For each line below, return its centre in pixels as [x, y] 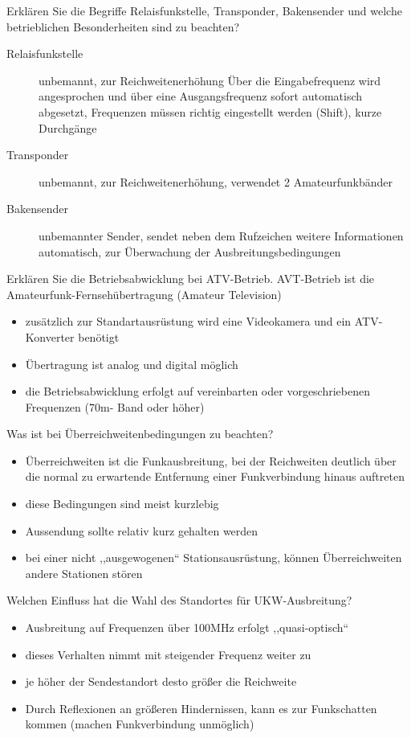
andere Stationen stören [84, 573]
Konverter [50, 336]
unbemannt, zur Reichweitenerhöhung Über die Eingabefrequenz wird [210, 80]
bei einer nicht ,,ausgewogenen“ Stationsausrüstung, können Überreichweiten [214, 558]
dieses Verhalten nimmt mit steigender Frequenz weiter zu [168, 654]
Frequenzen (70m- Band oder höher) [115, 406]
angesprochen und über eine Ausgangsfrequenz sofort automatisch [201, 96]
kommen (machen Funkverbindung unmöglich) [140, 724]
